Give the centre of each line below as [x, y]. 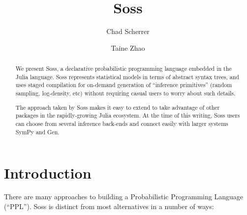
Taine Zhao [128, 47]
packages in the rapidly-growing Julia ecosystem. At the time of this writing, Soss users [128, 115]
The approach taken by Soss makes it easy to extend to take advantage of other [118, 107]
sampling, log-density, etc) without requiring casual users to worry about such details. [125, 93]
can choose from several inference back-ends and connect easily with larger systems [122, 123]
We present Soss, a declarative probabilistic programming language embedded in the [123, 69]
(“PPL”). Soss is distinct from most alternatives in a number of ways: [109, 206]
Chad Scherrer [128, 31]
